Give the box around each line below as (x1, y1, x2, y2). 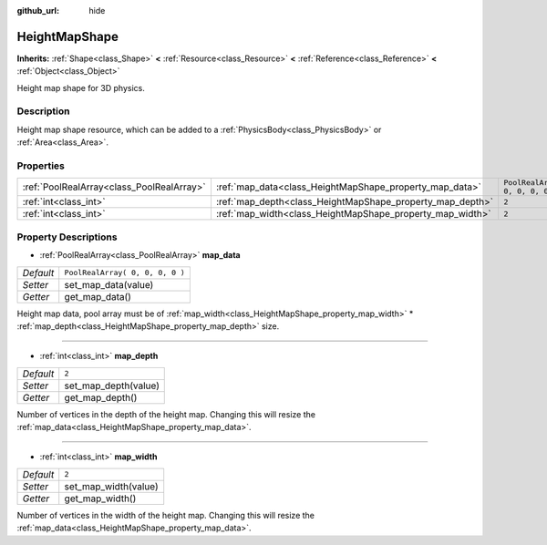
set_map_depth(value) (64, 379, 160, 392)
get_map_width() (64, 492, 137, 505)
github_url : (16, 5, 59, 15)
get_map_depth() (64, 391, 138, 404)
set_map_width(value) (64, 479, 159, 492)
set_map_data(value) (64, 278, 154, 291)
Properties (16, 159, 66, 172)
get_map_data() (64, 290, 132, 303)
